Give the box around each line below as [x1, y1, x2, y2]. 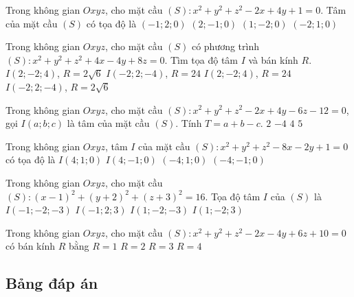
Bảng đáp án [5, 272, 98, 294]
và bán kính [248, 52, 298, 67]
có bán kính [5, 239, 55, 253]
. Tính [175, 116, 202, 130]
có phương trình [191, 39, 259, 54]
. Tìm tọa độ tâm [164, 52, 238, 67]
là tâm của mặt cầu [67, 116, 150, 130]
